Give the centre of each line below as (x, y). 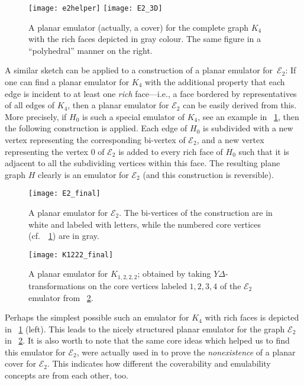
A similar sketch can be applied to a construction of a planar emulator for (139, 70)
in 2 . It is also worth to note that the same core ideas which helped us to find (147, 340)
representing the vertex (46, 151)
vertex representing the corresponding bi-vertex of (95, 140)
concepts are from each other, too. (67, 375)
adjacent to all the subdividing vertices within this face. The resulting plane (143, 163)
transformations (57, 285)
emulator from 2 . (61, 297)
